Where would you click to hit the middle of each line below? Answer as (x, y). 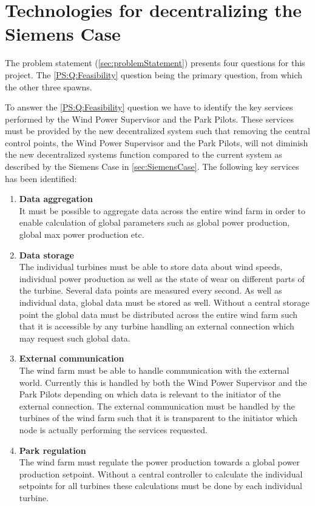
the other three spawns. (49, 86)
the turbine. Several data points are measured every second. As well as (151, 290)
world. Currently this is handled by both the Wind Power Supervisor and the (163, 382)
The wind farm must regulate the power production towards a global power (159, 462)
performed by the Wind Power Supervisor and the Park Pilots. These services (150, 119)
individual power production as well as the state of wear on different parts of (162, 278)
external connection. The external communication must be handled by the (157, 406)
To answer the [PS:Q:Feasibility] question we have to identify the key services (149, 107)
